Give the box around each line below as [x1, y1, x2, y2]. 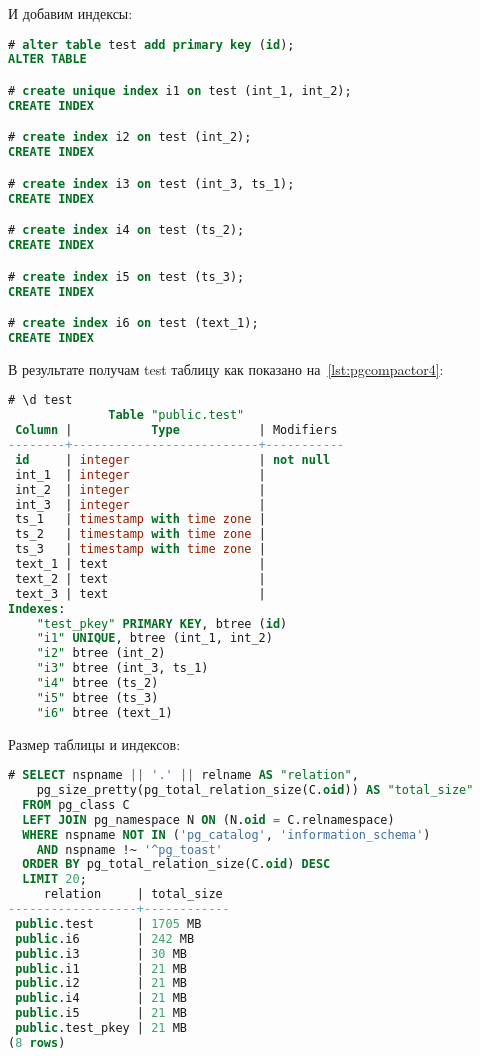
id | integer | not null [15, 452, 331, 467]
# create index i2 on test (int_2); [8, 130, 252, 145]
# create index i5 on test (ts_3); [8, 269, 245, 284]
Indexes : [8, 601, 66, 616]
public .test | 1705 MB [15, 916, 202, 931]
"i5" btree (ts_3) [36, 690, 159, 705]
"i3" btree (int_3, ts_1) [36, 661, 209, 676]
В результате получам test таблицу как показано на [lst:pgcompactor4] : [8, 358, 444, 379]
